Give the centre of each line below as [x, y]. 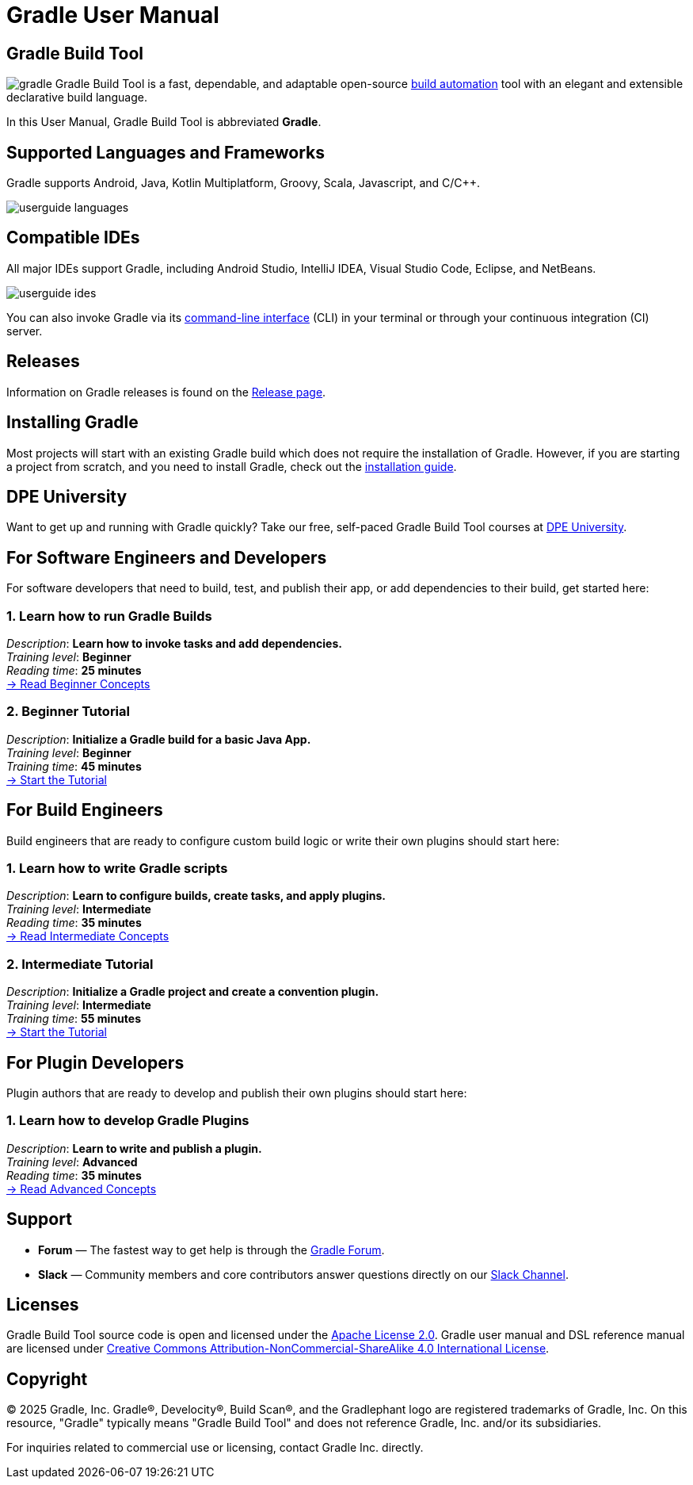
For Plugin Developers [95, 1062]
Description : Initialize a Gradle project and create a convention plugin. [193, 992]
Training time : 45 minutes [74, 766]
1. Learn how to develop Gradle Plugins [128, 1121]
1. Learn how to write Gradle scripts [117, 868]
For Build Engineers [85, 810]
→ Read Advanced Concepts [82, 1188]
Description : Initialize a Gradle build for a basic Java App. [159, 739]
